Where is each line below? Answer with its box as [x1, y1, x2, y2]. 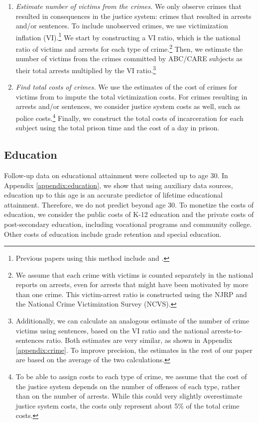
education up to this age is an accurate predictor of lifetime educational [4, 190, 223, 200]
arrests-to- [211, 325, 243, 335]
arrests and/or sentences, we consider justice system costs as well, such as [15, 101, 241, 111]
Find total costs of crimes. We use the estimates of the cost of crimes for [15, 82, 238, 92]
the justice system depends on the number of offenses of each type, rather [15, 381, 241, 391]
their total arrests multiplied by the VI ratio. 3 [15, 63, 156, 75]
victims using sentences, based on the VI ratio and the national [15, 325, 209, 335]
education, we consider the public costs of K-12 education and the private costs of [4, 209, 254, 219]
